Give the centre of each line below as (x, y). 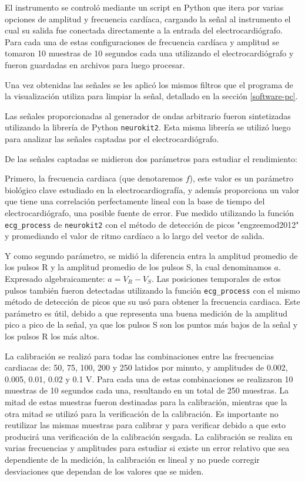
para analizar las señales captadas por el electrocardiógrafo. (112, 139)
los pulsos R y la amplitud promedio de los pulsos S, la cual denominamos (138, 267)
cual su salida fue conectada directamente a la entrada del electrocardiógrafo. (144, 30)
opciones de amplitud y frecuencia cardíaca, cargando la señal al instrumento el (148, 18)
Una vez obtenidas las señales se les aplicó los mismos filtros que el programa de (149, 84)
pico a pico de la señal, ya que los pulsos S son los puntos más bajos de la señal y (151, 324)
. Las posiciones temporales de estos (216, 278)
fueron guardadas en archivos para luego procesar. (95, 64)
